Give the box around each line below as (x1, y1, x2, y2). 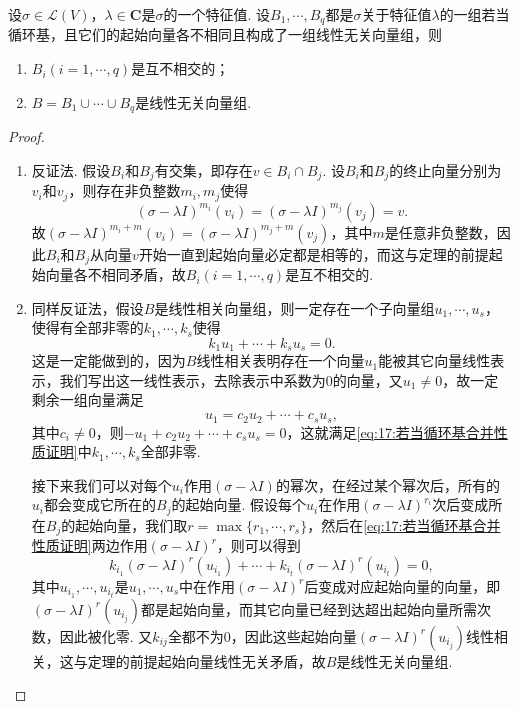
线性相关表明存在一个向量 (196, 350, 365, 371)
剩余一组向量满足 (31, 389, 144, 410)
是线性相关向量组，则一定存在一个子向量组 (154, 297, 435, 318)
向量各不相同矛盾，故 (45, 264, 186, 285)
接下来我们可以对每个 (31, 474, 172, 495)
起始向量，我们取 (75, 514, 188, 535)
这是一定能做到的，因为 (31, 350, 186, 371)
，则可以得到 (216, 535, 301, 556)
